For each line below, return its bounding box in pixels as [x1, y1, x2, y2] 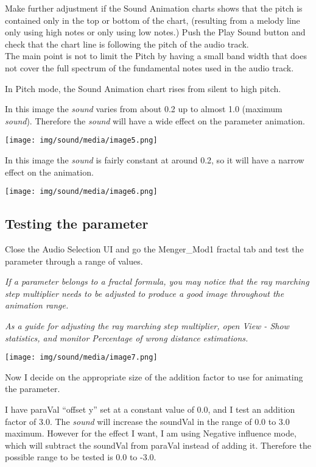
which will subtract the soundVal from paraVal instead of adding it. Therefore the [5, 438, 311, 451]
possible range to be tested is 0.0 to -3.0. [5, 451, 156, 463]
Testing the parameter [5, 214, 149, 233]
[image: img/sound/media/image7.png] [5, 353, 158, 362]
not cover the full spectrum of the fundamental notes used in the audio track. [5, 61, 294, 74]
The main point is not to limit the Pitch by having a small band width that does [5, 49, 307, 62]
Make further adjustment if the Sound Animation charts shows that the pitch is [5, 2, 303, 14]
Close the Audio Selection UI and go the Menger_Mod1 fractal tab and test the [5, 243, 304, 255]
